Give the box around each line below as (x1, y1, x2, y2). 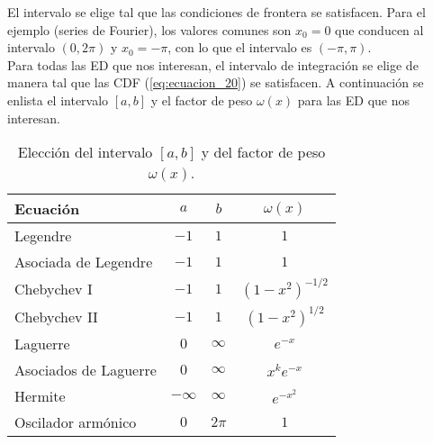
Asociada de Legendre (14, 251, 153, 273)
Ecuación (14, 198, 80, 220)
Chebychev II (14, 306, 98, 328)
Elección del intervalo (17, 141, 153, 163)
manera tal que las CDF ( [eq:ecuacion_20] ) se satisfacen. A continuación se (7, 73, 424, 92)
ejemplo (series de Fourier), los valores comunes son (7, 20, 292, 39)
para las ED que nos (297, 90, 410, 109)
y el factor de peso (150, 90, 253, 109)
